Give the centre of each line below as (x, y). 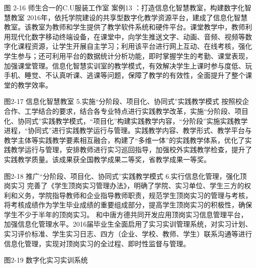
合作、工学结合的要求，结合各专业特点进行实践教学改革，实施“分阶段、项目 (126, 111)
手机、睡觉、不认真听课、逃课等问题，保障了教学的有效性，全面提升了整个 (125, 75)
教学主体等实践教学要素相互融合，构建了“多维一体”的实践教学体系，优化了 (125, 140)
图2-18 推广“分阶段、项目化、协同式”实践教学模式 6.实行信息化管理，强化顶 (126, 176)
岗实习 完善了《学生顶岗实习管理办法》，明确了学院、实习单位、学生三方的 (124, 185)
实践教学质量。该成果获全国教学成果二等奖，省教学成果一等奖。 (107, 159)
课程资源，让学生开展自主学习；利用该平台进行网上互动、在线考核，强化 (135, 46)
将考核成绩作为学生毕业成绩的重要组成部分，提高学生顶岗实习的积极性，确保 (128, 205)
